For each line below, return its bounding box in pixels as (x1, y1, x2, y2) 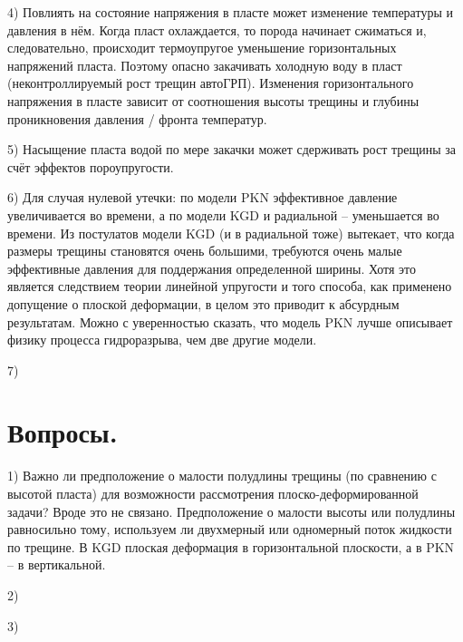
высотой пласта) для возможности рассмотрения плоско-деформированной (7, 484, 419, 502)
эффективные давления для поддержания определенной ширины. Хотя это (7, 258, 417, 277)
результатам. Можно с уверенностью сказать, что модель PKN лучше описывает (7, 312, 453, 331)
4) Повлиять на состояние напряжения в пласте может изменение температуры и (7, 3, 453, 21)
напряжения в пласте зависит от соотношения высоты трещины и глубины (7, 91, 420, 110)
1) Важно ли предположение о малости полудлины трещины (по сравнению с (7, 466, 437, 485)
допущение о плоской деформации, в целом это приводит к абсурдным (7, 294, 400, 313)
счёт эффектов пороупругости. (7, 157, 174, 176)
